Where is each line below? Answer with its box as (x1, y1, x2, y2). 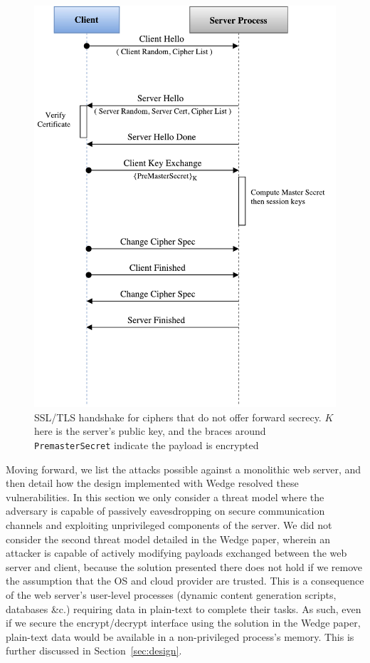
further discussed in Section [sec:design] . (6, 643, 182, 658)
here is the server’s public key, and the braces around (34, 423, 266, 438)
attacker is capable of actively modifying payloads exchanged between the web (6, 545, 347, 560)
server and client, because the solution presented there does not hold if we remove (6, 559, 363, 574)
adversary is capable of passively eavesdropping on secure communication (6, 503, 325, 518)
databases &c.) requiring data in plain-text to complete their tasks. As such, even (6, 601, 361, 616)
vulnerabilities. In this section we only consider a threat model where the (6, 489, 324, 504)
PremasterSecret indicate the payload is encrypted (34, 437, 259, 452)
